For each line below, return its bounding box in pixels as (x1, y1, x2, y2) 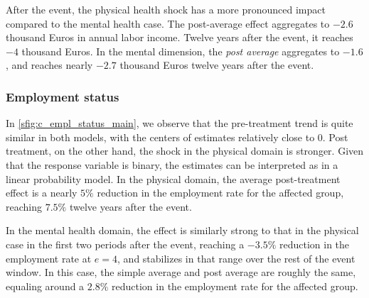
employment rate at (6, 250, 92, 265)
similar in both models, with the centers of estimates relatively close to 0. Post (6, 129, 348, 144)
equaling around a (6, 278, 85, 293)
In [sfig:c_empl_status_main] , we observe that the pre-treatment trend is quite (6, 116, 353, 131)
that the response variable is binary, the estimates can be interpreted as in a (6, 157, 338, 172)
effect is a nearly (6, 185, 77, 200)
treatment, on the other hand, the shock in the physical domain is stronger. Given (6, 143, 364, 158)
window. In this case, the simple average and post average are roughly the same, (6, 265, 356, 280)
